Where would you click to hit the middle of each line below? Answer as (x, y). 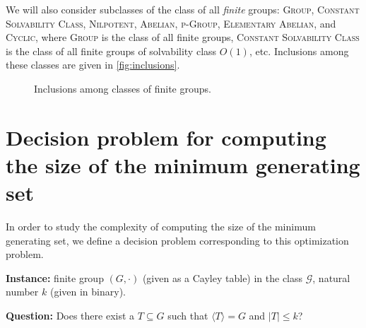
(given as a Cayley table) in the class (223, 277)
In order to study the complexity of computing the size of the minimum (161, 227)
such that (188, 316)
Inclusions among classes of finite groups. (123, 88)
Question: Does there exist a (70, 316)
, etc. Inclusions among (299, 51)
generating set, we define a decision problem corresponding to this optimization (177, 240)
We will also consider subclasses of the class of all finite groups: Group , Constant (183, 9)
